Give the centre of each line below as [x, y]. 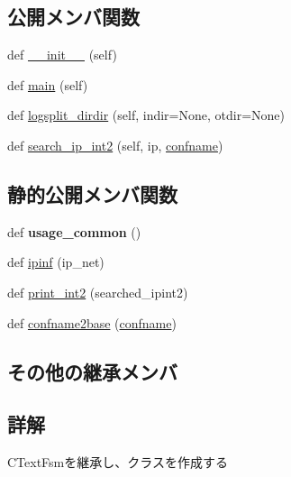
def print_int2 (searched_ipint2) [98, 292]
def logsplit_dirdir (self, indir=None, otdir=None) [146, 115]
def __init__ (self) [62, 55]
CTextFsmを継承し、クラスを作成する [118, 462]
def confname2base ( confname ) [92, 322]
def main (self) [48, 84]
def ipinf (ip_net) [56, 262]
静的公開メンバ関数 [92, 193]
